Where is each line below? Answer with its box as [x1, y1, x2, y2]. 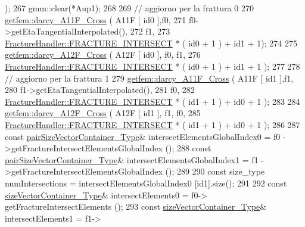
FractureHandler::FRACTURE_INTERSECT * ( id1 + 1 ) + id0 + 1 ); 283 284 [5, 95, 300, 107]
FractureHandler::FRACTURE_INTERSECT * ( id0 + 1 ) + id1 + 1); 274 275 [5, 36, 297, 49]
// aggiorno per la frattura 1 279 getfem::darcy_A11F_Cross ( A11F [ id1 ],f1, [5, 71, 294, 84]
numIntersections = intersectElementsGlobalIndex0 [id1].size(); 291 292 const [5, 176, 287, 189]
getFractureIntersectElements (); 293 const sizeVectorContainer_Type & [5, 200, 267, 213]
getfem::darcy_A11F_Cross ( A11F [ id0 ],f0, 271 [5, 13, 186, 26]
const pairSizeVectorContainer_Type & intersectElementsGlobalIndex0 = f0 [5, 130, 281, 142]
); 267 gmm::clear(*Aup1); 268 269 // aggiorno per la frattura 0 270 [5, 2, 254, 14]
